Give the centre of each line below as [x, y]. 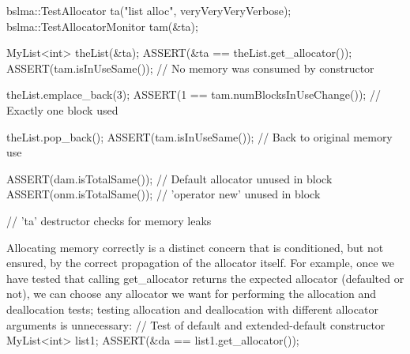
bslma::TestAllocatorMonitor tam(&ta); [102, 26]
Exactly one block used [62, 109]
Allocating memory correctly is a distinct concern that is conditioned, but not [195, 247]
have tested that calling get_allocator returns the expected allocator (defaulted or [205, 278]
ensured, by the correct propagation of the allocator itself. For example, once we [200, 263]
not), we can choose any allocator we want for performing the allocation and [192, 294]
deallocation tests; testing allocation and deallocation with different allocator [192, 309]
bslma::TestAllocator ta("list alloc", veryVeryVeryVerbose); [149, 10]
